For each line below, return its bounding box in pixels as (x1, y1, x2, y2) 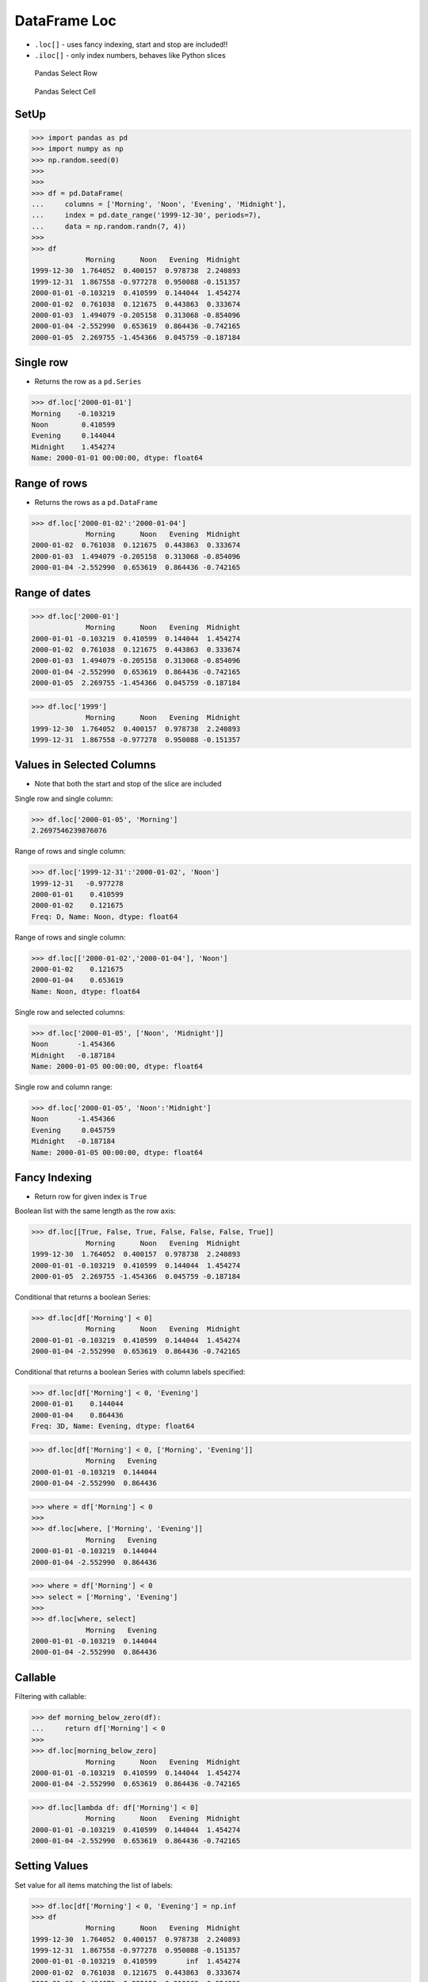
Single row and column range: (14, 1082, 113, 1092)
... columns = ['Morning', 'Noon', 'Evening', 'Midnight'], (31, 200, 287, 209)
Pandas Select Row (34, 68, 98, 78)
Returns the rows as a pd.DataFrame (34, 497, 158, 507)
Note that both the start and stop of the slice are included (34, 779, 222, 789)
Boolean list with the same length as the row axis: (14, 1206, 176, 1216)
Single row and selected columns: (14, 1007, 126, 1016)
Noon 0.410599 (31, 420, 116, 430)
